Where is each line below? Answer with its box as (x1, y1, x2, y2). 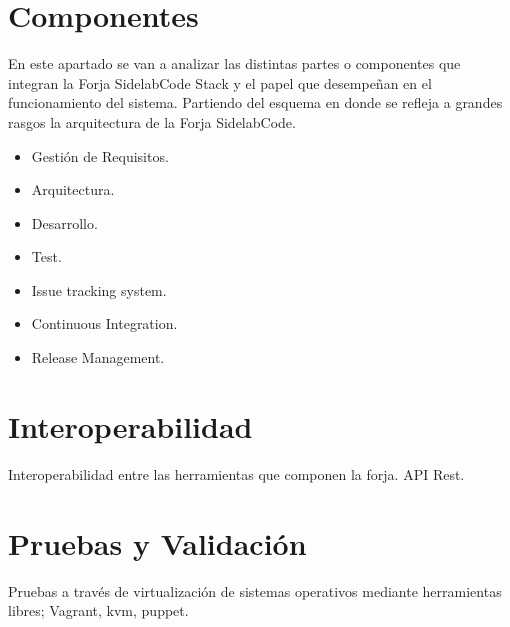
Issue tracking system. (31, 279, 167, 300)
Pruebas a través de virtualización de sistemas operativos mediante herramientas (8, 580, 502, 601)
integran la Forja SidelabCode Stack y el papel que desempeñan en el (8, 72, 432, 93)
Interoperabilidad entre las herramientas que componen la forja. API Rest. (8, 463, 465, 484)
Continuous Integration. (31, 313, 178, 334)
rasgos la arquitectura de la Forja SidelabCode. (8, 111, 296, 132)
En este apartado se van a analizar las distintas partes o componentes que (8, 53, 461, 74)
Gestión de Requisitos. (31, 145, 169, 166)
